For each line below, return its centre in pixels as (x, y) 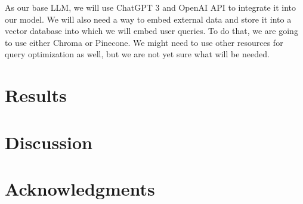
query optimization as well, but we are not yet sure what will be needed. (137, 54)
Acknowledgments (80, 188)
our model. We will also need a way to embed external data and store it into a (148, 19)
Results (36, 95)
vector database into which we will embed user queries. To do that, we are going (151, 31)
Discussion (49, 142)
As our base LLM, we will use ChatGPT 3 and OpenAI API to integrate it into (151, 7)
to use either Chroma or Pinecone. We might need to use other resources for (144, 42)
